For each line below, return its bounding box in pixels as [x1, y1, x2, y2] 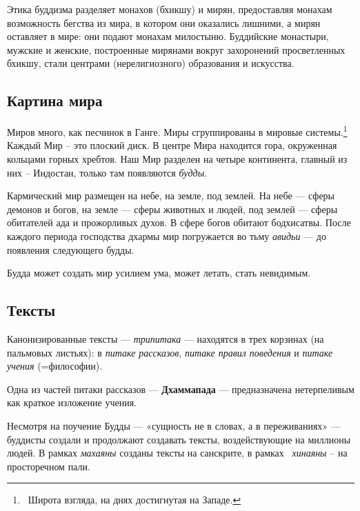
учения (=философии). [7, 359, 103, 373]
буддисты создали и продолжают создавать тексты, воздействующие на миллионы [7, 432, 351, 446]
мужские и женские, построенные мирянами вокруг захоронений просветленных [7, 42, 346, 57]
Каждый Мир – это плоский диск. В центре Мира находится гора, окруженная [7, 138, 337, 152]
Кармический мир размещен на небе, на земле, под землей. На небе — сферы [7, 188, 335, 203]
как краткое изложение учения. [7, 395, 137, 410]
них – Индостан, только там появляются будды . [7, 165, 208, 179]
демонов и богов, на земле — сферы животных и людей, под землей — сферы [7, 201, 338, 216]
